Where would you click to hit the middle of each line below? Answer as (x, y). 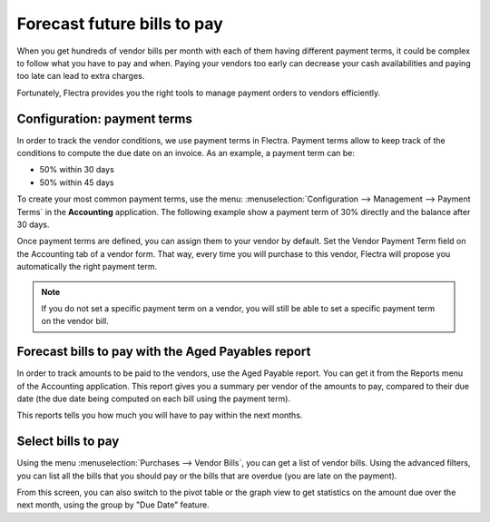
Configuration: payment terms (104, 118)
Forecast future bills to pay (120, 24)
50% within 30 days (77, 170)
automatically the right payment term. (87, 267)
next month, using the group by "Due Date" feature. (113, 505)
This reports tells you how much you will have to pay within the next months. (160, 415)
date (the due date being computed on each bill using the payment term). (153, 399)
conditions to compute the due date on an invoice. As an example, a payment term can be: (186, 153)
